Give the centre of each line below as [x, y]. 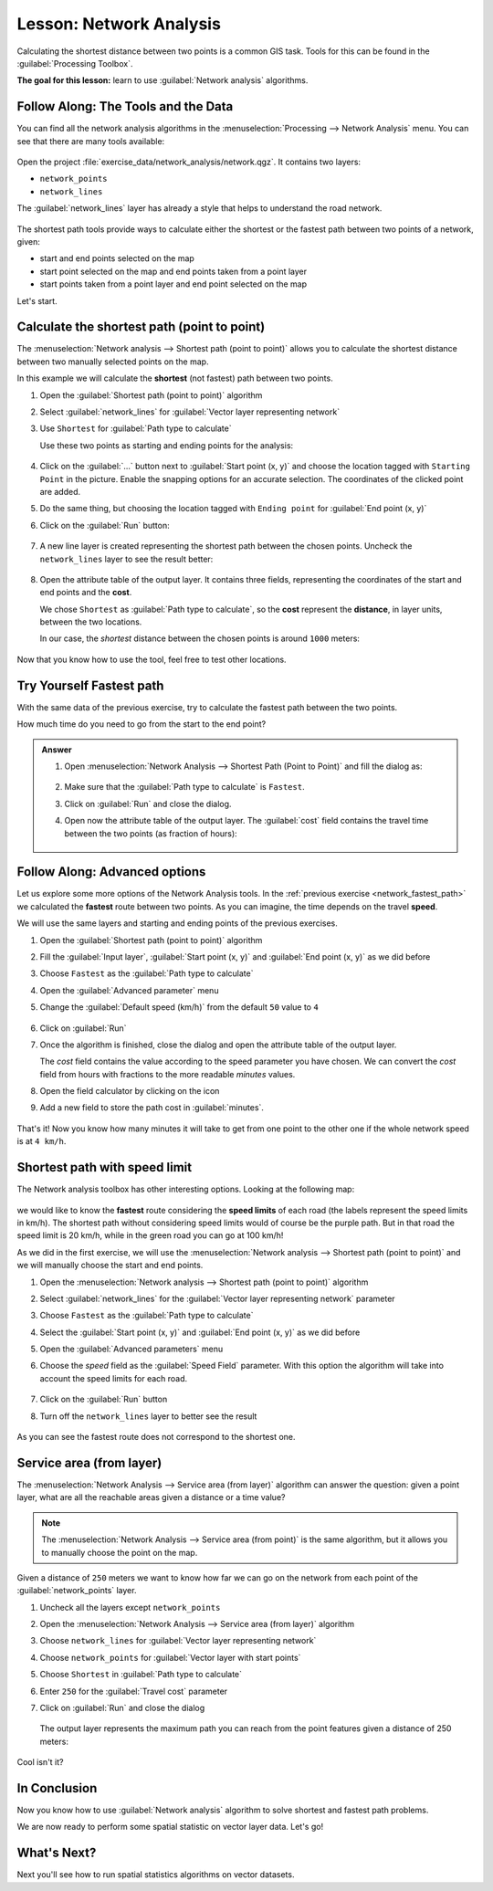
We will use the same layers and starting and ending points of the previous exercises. [177, 923]
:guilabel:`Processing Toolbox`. [75, 63]
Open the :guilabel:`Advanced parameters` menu [131, 1349]
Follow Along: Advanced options [111, 872]
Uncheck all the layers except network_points [130, 1607]
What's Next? [57, 1853]
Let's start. [37, 300]
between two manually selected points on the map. [113, 362]
